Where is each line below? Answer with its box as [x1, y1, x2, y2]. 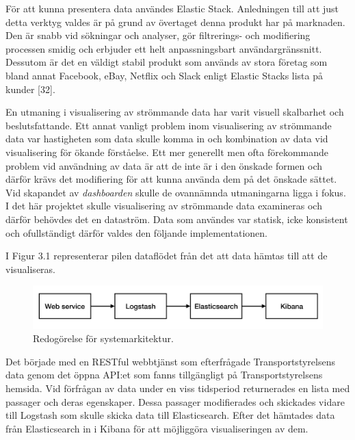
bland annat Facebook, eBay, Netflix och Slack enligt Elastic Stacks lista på [5, 68, 324, 82]
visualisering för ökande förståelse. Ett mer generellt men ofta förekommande [5, 144, 329, 159]
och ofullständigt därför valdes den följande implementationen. [5, 225, 267, 240]
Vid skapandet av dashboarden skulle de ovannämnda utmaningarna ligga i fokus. [5, 185, 346, 199]
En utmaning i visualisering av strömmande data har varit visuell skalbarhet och [5, 105, 344, 119]
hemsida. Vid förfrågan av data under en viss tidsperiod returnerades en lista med [5, 381, 350, 395]
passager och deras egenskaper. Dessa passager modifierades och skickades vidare [5, 394, 345, 409]
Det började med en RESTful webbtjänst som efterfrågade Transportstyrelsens [5, 354, 335, 368]
